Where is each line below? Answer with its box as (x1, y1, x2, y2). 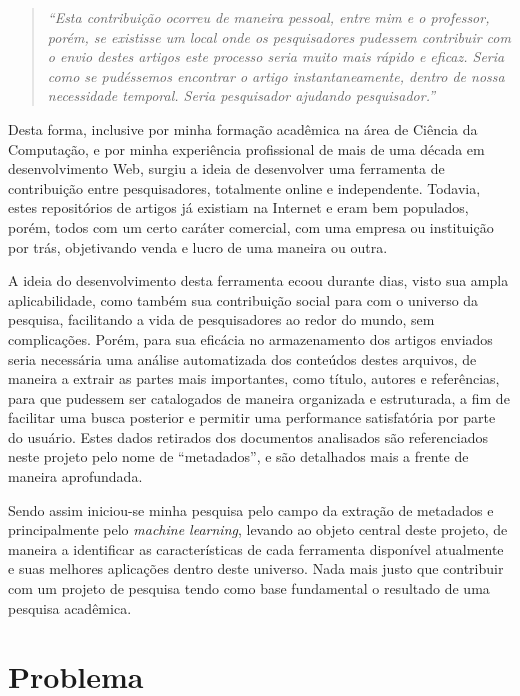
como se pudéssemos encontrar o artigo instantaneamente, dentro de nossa (47, 65, 505, 86)
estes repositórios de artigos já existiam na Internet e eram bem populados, (8, 197, 469, 218)
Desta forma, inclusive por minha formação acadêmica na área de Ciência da (8, 118, 478, 139)
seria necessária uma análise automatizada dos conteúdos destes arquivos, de (8, 348, 477, 369)
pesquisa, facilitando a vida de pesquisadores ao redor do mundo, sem (8, 309, 435, 330)
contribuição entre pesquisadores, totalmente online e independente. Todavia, (8, 177, 481, 198)
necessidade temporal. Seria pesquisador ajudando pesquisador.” (47, 85, 436, 106)
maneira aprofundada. (8, 466, 143, 487)
